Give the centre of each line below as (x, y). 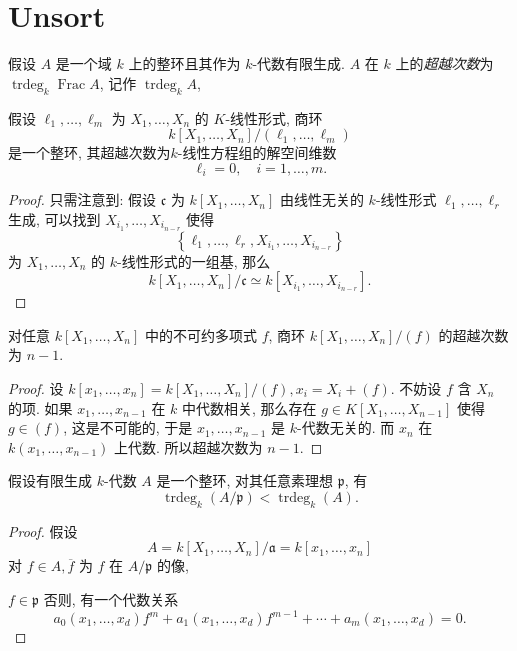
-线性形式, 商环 (274, 117)
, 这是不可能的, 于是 (128, 427)
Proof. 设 (36, 387)
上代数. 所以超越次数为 (188, 446)
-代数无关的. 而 (346, 427)
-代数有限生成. (298, 63)
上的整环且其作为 (184, 63)
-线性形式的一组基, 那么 (194, 260)
